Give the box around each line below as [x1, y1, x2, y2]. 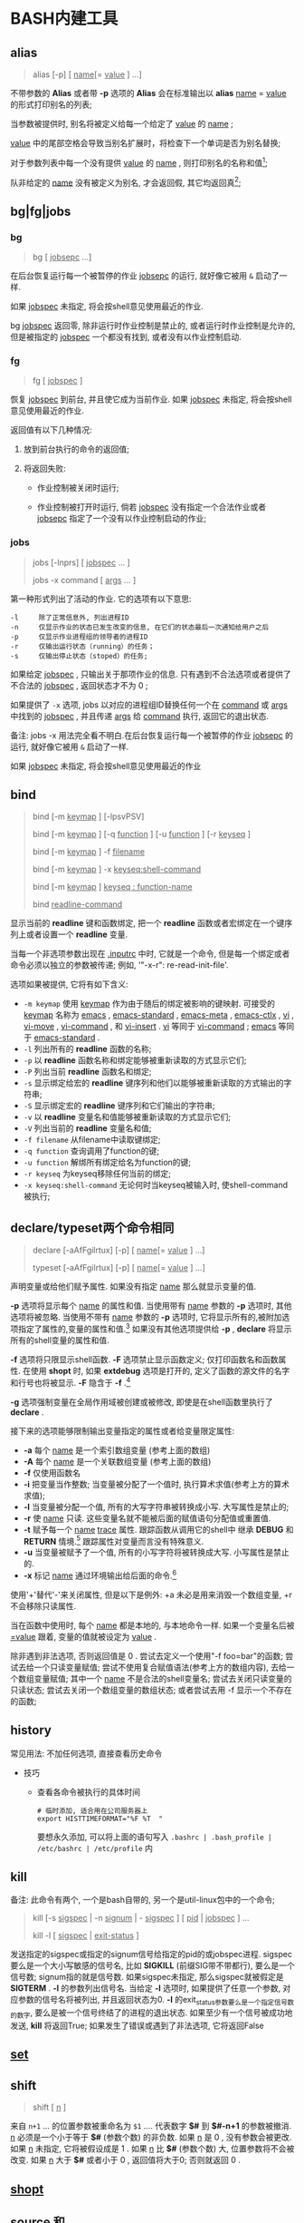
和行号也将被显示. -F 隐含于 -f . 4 [10, 1375, 131, 1388]
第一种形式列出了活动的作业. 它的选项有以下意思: [10, 593, 193, 604]
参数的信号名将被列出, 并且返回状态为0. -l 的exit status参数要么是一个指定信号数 [17, 1994, 295, 2007]
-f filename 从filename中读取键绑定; [23, 1135, 161, 1146]
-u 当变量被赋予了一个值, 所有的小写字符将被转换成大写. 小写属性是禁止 [23, 1547, 290, 1558]
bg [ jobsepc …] [32, 251, 92, 262]
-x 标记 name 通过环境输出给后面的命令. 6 [23, 1568, 177, 1581]
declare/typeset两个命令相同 [10, 1220, 175, 1235]
